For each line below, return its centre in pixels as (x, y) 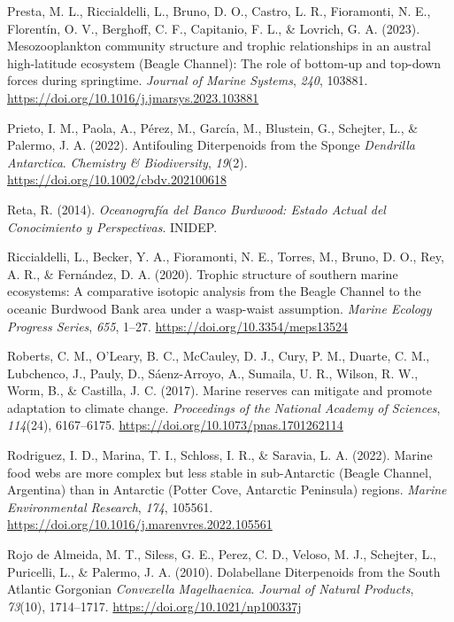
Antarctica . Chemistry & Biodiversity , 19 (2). (127, 162)
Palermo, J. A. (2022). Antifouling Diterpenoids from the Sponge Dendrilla (211, 145)
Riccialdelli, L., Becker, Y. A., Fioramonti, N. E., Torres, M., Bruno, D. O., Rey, (226, 257)
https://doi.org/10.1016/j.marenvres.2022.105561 (140, 524)
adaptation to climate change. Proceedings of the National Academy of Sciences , (224, 407)
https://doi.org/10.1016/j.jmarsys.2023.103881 (133, 97)
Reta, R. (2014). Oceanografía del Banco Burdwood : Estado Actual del (196, 209)
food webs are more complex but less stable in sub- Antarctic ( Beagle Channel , (219, 472)
